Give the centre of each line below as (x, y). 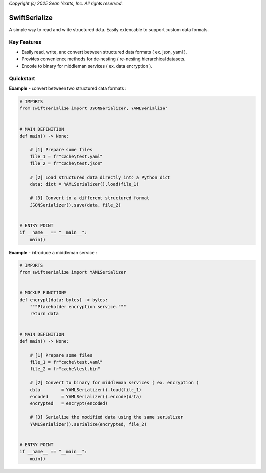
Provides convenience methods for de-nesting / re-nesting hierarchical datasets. (103, 59)
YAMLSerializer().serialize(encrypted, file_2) (88, 424)
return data (44, 314)
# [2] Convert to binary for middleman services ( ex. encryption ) (114, 383)
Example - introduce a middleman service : (53, 252)
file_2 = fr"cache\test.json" (66, 164)
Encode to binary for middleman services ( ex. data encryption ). (87, 66)
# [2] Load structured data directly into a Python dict (100, 177)
